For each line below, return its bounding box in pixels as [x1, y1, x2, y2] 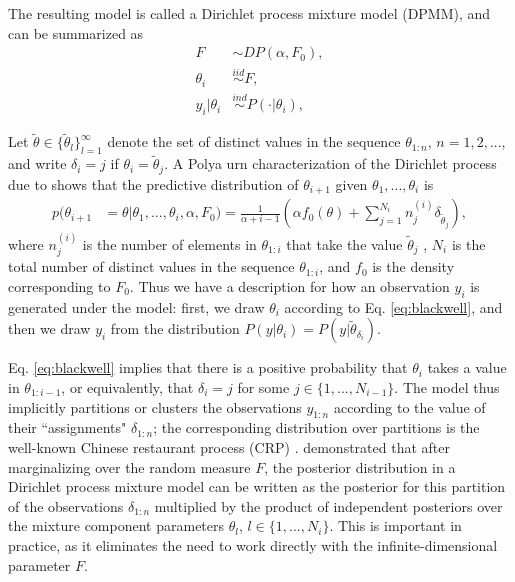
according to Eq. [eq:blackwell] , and [284, 296, 503, 317]
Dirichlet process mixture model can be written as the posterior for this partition [8, 476, 506, 497]
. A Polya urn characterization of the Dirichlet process [164, 153, 497, 174]
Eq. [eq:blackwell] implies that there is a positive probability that [8, 357, 408, 378]
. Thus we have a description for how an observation [129, 275, 450, 296]
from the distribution [110, 318, 240, 339]
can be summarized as [8, 22, 144, 43]
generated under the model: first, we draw [8, 296, 265, 317]
